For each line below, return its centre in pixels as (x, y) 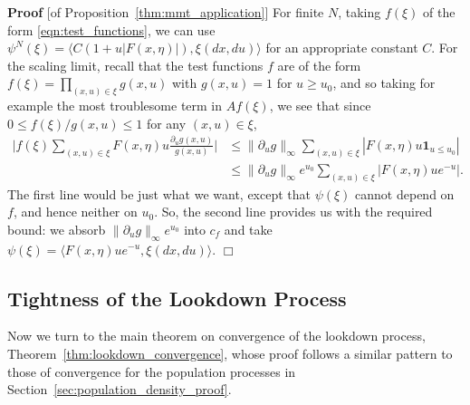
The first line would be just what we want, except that (159, 193)
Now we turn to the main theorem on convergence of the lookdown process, (216, 336)
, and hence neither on (75, 212)
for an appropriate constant (342, 48)
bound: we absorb (57, 229)
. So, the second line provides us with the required (293, 212)
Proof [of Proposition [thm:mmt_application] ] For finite (166, 12)
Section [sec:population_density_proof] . (120, 389)
